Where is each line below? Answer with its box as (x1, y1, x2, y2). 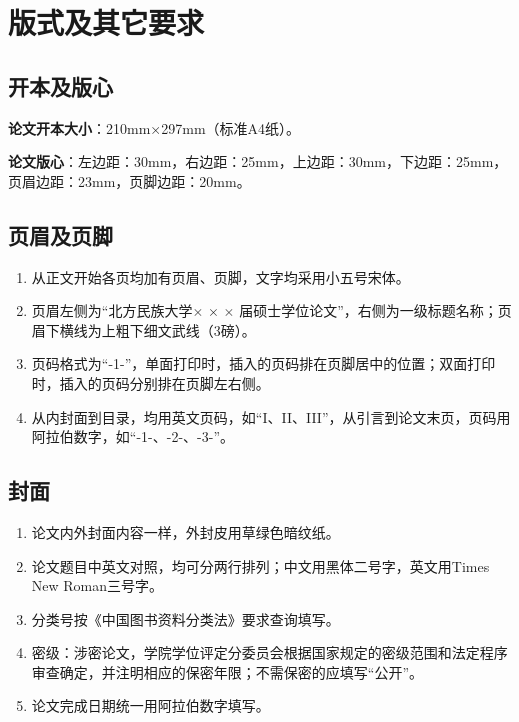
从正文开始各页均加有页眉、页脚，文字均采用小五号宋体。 (31, 266, 410, 287)
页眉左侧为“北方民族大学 (31, 300, 193, 321)
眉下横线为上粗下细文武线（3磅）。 (31, 319, 256, 340)
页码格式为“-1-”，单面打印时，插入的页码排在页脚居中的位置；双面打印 (31, 353, 496, 374)
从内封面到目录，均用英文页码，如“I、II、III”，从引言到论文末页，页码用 (31, 406, 511, 427)
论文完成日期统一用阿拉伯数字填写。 (31, 695, 270, 716)
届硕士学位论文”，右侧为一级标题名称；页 (239, 300, 512, 321)
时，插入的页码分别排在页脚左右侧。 (31, 372, 270, 393)
